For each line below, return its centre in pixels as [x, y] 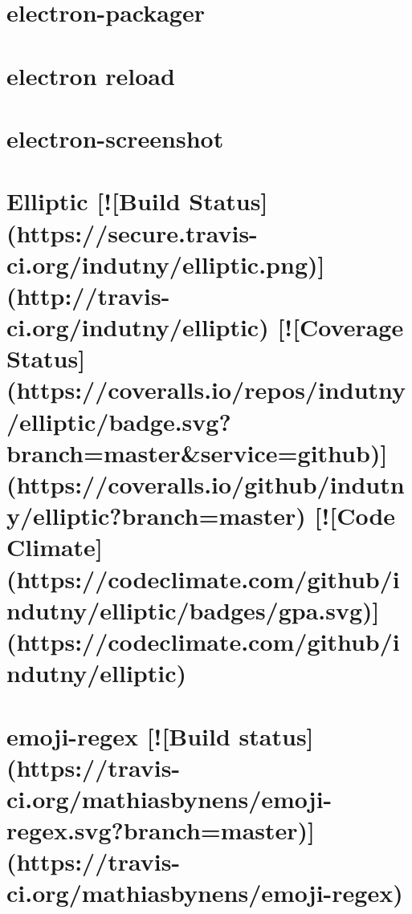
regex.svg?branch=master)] [161, 830]
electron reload [91, 75]
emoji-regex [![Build [118, 735]
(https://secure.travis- [132, 232]
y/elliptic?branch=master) [156, 516]
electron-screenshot [115, 138]
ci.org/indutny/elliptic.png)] [166, 264]
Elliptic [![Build [94, 201]
